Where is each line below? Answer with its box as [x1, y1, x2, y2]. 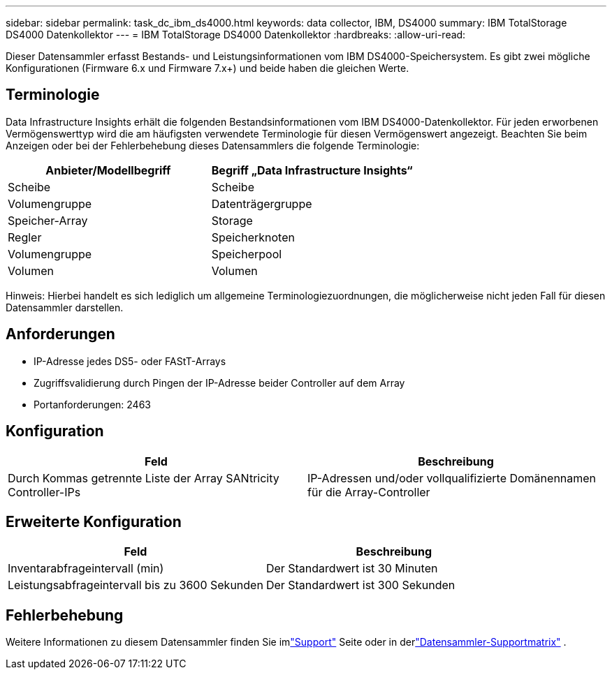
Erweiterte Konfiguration [6, 512, 182, 531]
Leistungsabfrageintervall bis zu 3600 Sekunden [8, 578, 263, 593]
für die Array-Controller [307, 484, 430, 499]
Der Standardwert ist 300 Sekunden [265, 578, 456, 593]
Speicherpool [211, 246, 282, 261]
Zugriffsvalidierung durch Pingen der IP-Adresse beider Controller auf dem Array [34, 376, 405, 389]
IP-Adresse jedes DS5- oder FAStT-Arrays [34, 355, 226, 367]
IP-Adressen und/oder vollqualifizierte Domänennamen [307, 470, 597, 485]
